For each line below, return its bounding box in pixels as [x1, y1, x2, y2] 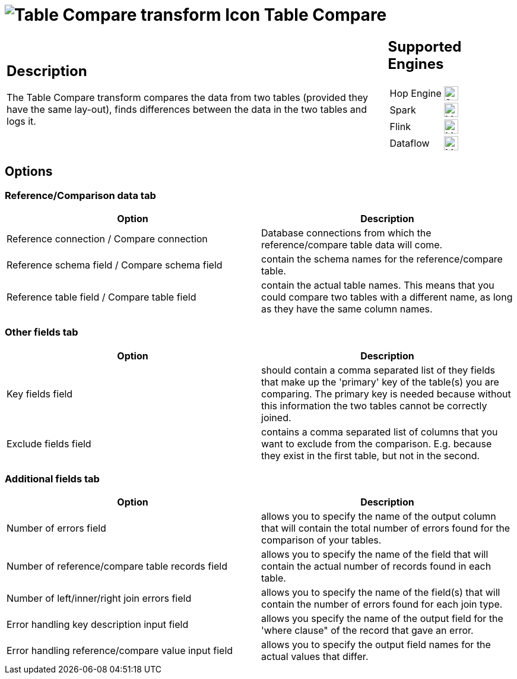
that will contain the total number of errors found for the [261, 522, 510, 535]
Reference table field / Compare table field [7, 290, 196, 303]
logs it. [7, 115, 36, 128]
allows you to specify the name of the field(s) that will [261, 586, 500, 599]
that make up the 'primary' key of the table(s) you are [261, 375, 499, 388]
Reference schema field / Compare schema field [7, 258, 223, 271]
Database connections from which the [261, 226, 432, 239]
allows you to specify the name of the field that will [261, 548, 489, 561]
